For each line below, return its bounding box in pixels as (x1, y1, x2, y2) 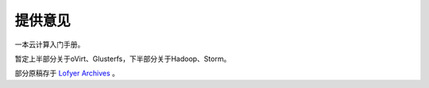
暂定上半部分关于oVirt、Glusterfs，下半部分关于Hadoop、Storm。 (14, 54, 231, 63)
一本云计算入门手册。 (14, 40, 85, 49)
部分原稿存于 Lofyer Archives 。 (14, 68, 119, 78)
